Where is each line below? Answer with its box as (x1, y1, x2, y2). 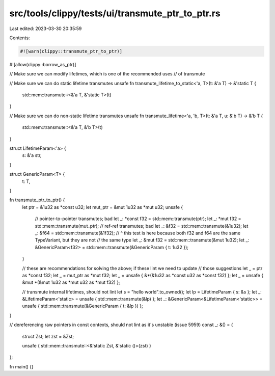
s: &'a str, (22, 152, 42, 158)
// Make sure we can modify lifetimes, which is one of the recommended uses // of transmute (9, 71, 205, 77)
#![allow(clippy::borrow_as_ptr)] (9, 61, 76, 67)
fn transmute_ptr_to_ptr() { (9, 197, 65, 203)
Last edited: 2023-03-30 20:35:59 (9, 25, 82, 32)
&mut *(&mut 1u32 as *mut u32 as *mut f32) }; (22, 279, 120, 285)
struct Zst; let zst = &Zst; (22, 333, 74, 339)
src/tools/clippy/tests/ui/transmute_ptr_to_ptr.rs (9, 8, 221, 19)
